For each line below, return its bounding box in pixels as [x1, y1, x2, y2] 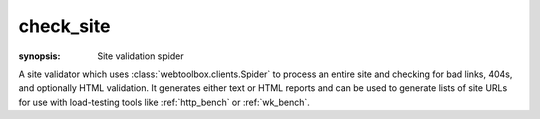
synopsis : [18, 50, 61, 62]
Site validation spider [97, 50, 184, 62]
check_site [18, 15, 111, 37]
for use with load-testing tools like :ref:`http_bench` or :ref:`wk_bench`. [18, 96, 310, 108]
